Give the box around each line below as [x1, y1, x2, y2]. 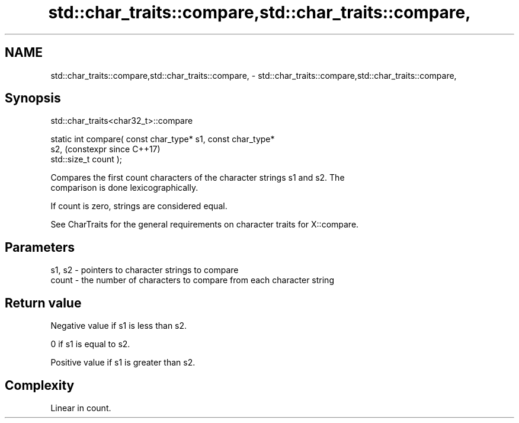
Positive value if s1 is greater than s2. [50, 357, 196, 368]
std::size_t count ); [50, 154, 123, 165]
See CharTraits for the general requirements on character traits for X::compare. [50, 219, 359, 230]
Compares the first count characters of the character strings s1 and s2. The [50, 172, 345, 183]
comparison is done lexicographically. [50, 182, 198, 193]
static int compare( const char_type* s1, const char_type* [50, 134, 275, 145]
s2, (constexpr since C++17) [50, 144, 161, 155]
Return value [5, 295, 82, 310]
